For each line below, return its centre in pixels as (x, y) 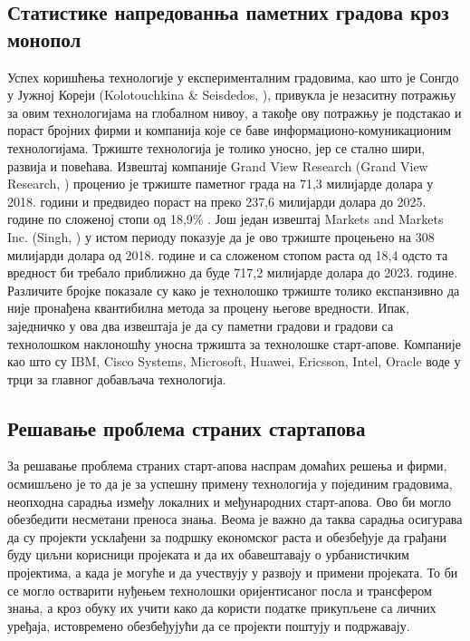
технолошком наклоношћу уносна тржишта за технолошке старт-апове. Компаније (234, 343)
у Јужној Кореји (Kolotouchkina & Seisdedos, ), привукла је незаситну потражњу (232, 95)
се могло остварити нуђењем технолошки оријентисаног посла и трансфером (220, 590)
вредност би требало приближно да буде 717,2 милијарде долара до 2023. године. (233, 272)
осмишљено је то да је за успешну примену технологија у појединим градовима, (230, 484)
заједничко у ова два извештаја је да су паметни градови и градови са (201, 325)
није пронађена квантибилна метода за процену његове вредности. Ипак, (208, 308)
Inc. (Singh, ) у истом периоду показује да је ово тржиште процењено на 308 (221, 236)
